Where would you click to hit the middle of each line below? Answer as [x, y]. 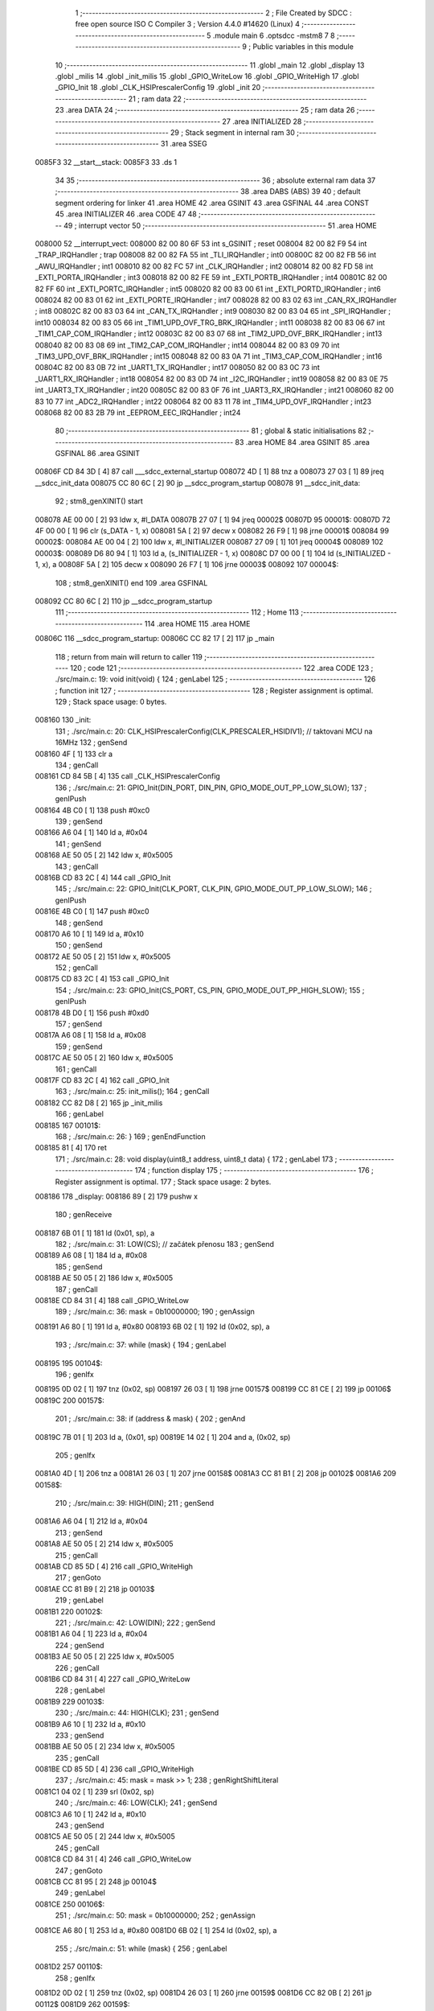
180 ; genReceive [84, 1215]
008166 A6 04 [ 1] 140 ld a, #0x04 [91, 833]
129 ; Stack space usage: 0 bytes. [111, 702]
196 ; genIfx [74, 1374]
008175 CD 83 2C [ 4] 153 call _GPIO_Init [102, 979]
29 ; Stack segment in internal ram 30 [232, 132]
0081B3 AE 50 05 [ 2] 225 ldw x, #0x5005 [104, 1656]
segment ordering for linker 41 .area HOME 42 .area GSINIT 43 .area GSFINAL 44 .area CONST [212, 203]
